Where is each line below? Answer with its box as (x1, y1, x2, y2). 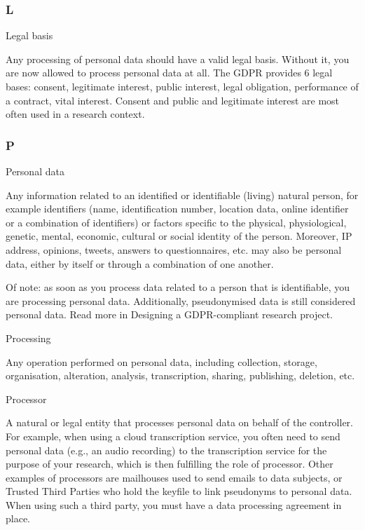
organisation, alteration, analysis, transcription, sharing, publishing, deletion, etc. (6, 368, 355, 383)
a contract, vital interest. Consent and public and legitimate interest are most (6, 93, 340, 107)
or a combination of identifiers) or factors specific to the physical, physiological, (6, 215, 347, 229)
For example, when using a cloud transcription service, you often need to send (6, 428, 340, 443)
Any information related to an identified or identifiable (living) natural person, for (6, 187, 359, 202)
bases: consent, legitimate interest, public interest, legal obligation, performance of (6, 79, 359, 93)
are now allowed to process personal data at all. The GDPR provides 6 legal (6, 65, 333, 80)
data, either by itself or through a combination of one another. (6, 256, 274, 271)
